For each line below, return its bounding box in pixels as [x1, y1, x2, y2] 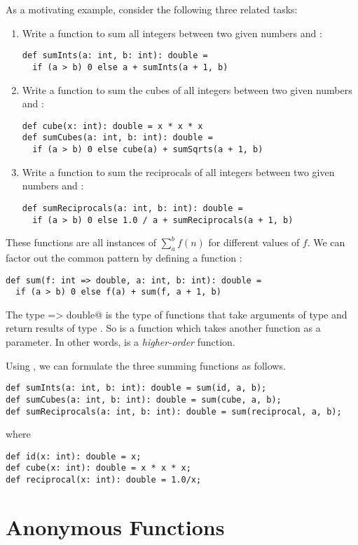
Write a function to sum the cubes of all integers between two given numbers [22, 82, 352, 97]
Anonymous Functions [6, 512, 225, 541]
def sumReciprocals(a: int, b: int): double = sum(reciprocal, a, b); [6, 406, 342, 417]
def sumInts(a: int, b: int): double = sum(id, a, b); [6, 383, 267, 393]
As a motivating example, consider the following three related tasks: [6, 2, 298, 16]
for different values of [208, 235, 300, 250]
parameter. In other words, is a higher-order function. [6, 335, 235, 349]
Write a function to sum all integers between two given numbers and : [22, 25, 322, 40]
